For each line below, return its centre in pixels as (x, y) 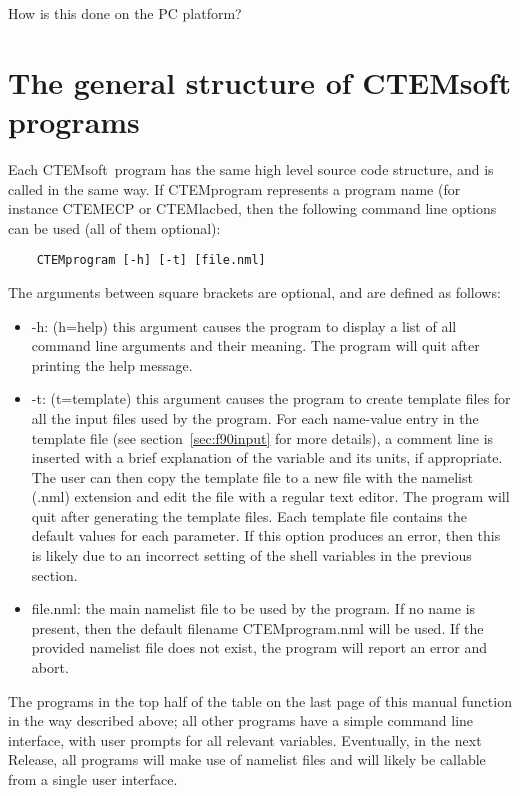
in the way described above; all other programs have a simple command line (241, 720)
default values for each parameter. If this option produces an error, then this (266, 535)
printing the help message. (112, 364)
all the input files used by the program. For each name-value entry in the (255, 417)
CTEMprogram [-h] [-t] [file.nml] (151, 260)
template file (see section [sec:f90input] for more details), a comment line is (262, 437)
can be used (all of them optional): (114, 227)
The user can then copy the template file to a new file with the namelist (252, 476)
